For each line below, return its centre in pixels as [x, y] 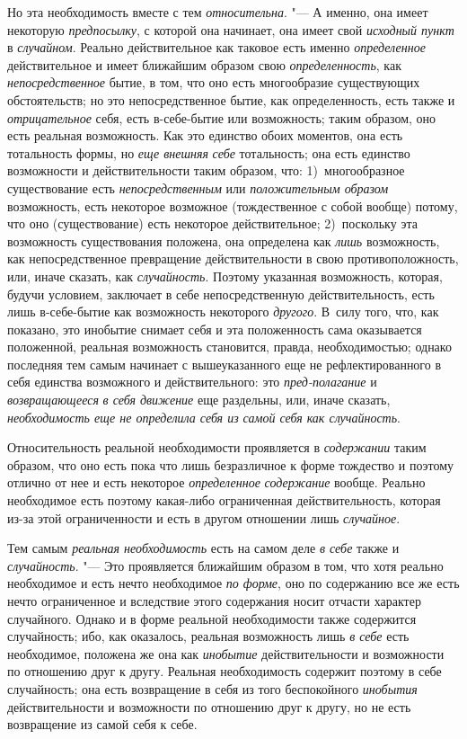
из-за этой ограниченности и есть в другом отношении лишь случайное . [204, 517]
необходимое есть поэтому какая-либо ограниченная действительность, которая [224, 500]
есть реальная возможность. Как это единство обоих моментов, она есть [205, 135]
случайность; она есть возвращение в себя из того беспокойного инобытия [212, 688]
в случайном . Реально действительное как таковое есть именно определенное [216, 47]
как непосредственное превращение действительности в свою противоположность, [233, 258]
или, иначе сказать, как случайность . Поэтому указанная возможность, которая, [225, 276]
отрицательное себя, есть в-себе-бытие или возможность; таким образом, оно [222, 117]
